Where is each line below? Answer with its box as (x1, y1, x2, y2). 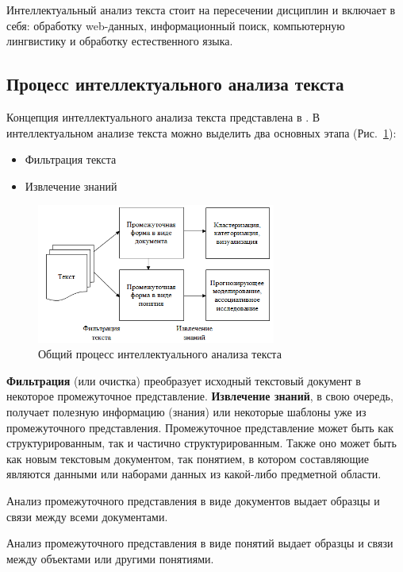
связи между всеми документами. (6, 508, 168, 524)
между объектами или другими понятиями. (6, 550, 214, 566)
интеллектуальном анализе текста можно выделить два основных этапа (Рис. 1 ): (6, 124, 397, 141)
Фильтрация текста (25, 151, 117, 168)
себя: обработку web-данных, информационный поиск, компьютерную (6, 17, 345, 33)
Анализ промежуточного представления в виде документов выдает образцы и (6, 492, 380, 508)
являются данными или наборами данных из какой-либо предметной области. (6, 466, 382, 482)
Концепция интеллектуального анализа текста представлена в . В (6, 108, 320, 125)
